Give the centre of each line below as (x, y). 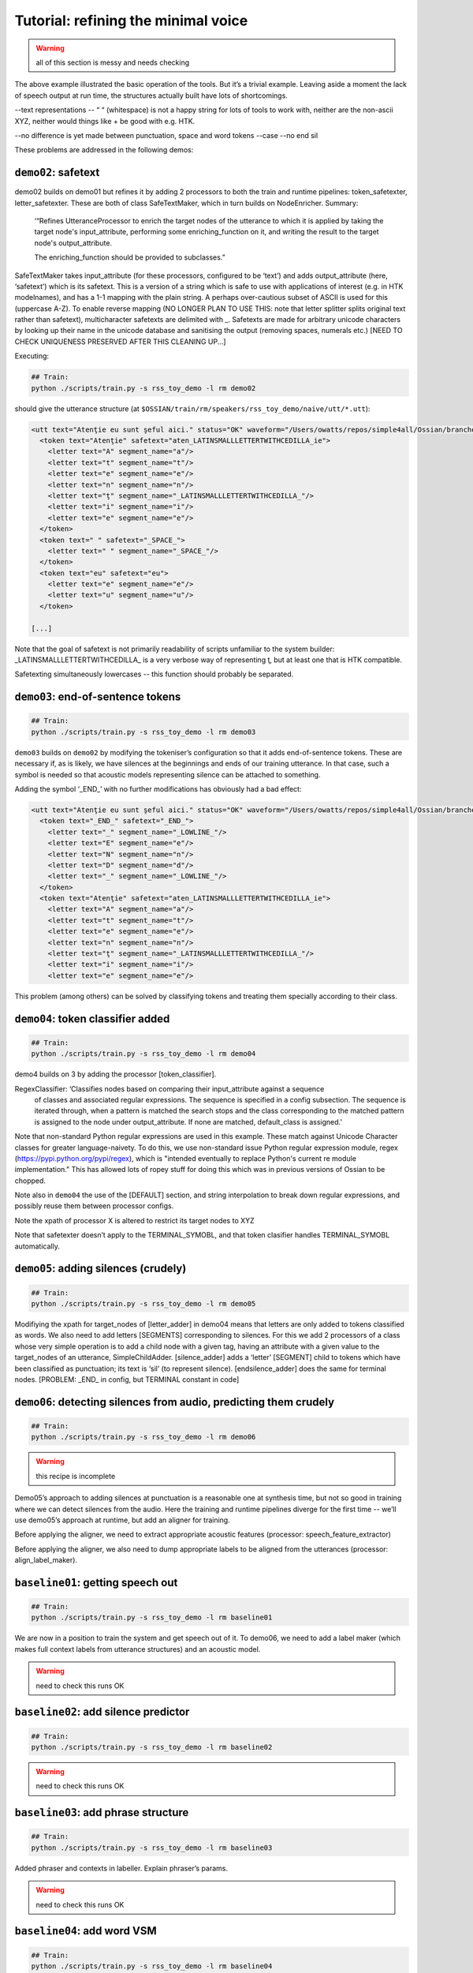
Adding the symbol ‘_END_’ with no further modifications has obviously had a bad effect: (158, 788)
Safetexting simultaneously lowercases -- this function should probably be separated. (154, 674)
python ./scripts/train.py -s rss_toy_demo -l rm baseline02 (152, 1747)
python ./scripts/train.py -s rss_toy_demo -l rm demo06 (143, 1437)
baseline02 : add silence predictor (102, 1712)
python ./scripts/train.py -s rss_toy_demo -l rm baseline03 (152, 1848)
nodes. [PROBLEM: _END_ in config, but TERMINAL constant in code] (127, 1379)
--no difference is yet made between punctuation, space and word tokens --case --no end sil (166, 135)
